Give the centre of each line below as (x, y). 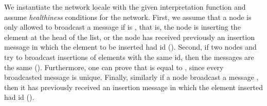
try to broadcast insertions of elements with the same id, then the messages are (129, 57)
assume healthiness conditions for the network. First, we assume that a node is (128, 17)
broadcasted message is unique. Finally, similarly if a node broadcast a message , (131, 77)
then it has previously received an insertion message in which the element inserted (134, 87)
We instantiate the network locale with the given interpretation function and (125, 7)
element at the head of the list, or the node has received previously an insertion (129, 37)
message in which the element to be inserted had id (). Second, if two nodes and (130, 47)
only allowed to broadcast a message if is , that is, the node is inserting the (122, 27)
